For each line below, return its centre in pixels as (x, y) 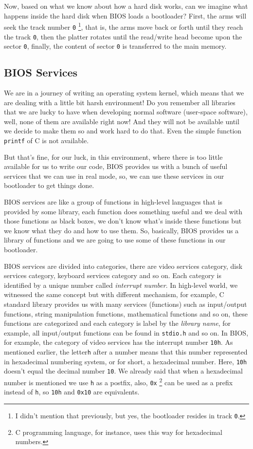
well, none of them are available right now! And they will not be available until (122, 121)
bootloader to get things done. (49, 185)
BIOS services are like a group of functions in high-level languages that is (113, 202)
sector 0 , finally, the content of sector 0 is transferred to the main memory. (115, 46)
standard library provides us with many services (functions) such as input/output (126, 304)
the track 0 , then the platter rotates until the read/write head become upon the (123, 36)
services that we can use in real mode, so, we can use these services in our (114, 176)
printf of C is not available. (46, 140)
